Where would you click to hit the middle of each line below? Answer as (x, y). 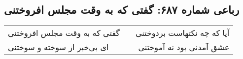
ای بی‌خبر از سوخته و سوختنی (58, 47)
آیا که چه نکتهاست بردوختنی (182, 33)
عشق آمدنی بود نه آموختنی (184, 47)
